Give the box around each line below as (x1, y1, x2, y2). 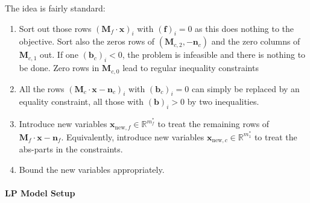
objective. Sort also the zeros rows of (19, 35, 155, 48)
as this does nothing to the (195, 22, 294, 34)
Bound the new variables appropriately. (19, 163, 165, 175)
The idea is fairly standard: (5, 2, 106, 14)
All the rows (19, 82, 65, 95)
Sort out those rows (19, 22, 92, 34)
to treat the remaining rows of (157, 117, 270, 130)
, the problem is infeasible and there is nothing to (122, 48, 306, 61)
